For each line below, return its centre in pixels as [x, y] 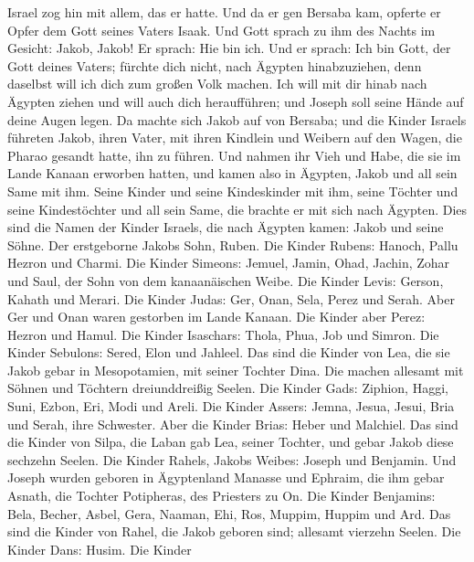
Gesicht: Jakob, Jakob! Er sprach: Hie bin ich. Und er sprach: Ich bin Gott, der [229, 48]
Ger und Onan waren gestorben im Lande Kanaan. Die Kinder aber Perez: [216, 317]
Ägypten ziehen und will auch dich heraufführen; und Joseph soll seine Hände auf [236, 101]
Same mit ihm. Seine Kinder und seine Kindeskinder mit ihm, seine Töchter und [233, 191]
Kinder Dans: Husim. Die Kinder [100, 549]
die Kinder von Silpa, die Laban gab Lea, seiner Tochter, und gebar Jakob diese [231, 442]
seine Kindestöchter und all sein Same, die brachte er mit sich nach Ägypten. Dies [237, 209]
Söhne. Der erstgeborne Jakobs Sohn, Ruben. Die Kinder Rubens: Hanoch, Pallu [233, 244]
